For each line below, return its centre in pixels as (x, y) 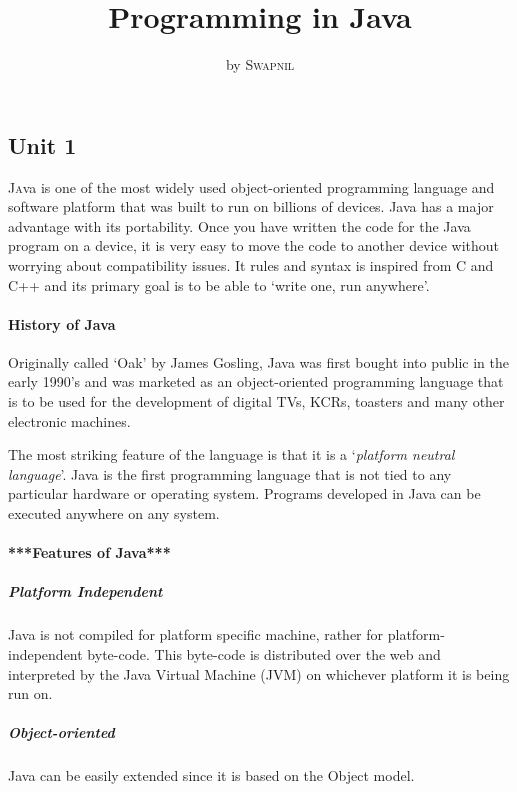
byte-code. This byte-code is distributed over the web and (264, 653)
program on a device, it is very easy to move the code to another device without (254, 245)
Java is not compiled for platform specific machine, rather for (196, 634)
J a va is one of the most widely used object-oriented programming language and (251, 186)
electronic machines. (69, 420)
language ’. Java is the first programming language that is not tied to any (230, 473)
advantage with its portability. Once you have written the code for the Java (239, 225)
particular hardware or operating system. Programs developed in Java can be (244, 493)
